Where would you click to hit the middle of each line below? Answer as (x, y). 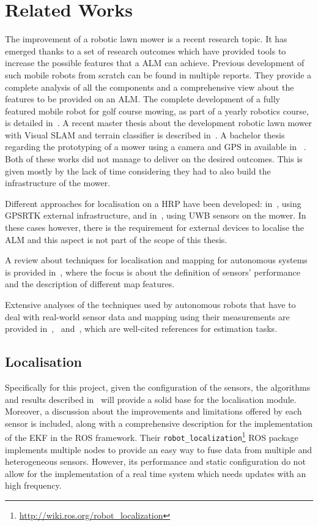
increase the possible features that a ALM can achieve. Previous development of (155, 63)
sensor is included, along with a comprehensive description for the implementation (159, 423)
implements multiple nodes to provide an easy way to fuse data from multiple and (159, 449)
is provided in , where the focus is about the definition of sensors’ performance (153, 272)
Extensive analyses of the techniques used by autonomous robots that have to (150, 304)
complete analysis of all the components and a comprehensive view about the (150, 87)
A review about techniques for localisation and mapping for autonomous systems (156, 260)
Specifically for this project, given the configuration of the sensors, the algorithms (158, 387)
